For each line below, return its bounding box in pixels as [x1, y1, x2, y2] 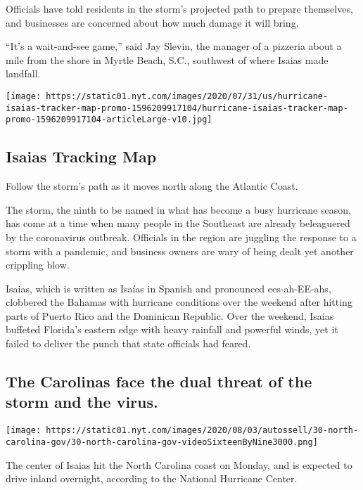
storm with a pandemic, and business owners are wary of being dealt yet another [6, 243, 354, 258]
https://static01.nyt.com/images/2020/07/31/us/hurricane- [46, 91, 329, 101]
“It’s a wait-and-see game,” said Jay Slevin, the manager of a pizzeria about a [6, 39, 342, 53]
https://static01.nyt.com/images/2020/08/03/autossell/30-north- [46, 425, 359, 436]
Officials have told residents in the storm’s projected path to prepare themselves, [6, 1, 353, 15]
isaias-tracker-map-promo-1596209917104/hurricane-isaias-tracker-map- [6, 103, 348, 113]
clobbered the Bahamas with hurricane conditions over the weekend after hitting [6, 295, 352, 309]
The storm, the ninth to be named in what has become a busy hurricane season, [6, 202, 351, 217]
